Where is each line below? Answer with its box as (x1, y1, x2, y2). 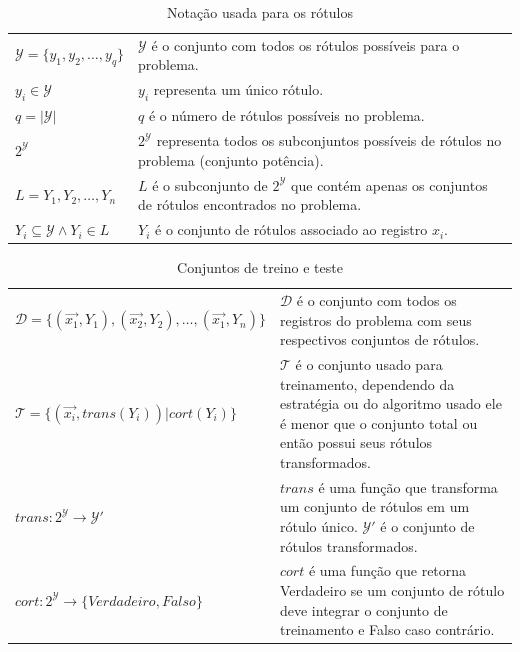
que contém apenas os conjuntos (291, 174, 488, 195)
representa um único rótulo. (153, 79, 324, 100)
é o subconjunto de (152, 174, 268, 195)
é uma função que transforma (318, 476, 498, 497)
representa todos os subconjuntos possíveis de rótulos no (156, 130, 502, 151)
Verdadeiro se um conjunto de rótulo (279, 580, 505, 601)
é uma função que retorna (308, 560, 467, 581)
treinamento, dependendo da (279, 373, 455, 394)
